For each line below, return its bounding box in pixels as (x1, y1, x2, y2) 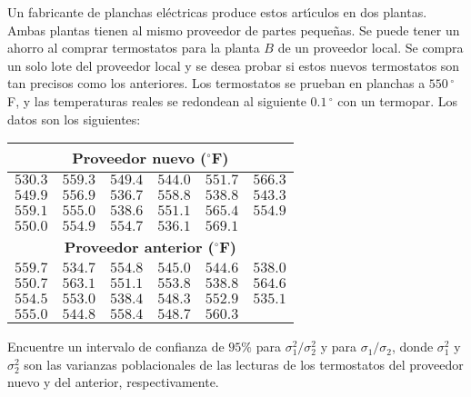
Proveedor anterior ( (64, 236, 215, 258)
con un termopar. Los (337, 91, 458, 110)
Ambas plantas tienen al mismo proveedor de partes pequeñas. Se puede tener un (7, 20, 460, 39)
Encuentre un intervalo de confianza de (7, 337, 225, 356)
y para (320, 337, 356, 356)
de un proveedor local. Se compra (277, 38, 464, 57)
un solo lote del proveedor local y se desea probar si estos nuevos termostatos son (7, 55, 460, 74)
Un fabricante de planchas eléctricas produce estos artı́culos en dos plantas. (7, 3, 427, 21)
